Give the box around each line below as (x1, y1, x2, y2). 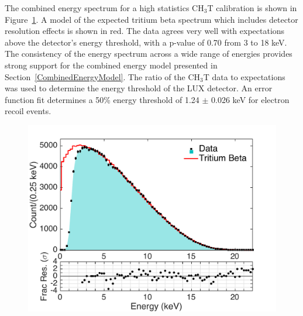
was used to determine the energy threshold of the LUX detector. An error (5, 82, 273, 94)
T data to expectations (203, 70, 285, 83)
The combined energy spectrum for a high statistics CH (5, 2, 204, 13)
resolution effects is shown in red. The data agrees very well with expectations (5, 25, 285, 37)
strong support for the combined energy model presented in (5, 59, 218, 71)
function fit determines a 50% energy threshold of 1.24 (5, 93, 199, 105)
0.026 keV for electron (211, 93, 290, 105)
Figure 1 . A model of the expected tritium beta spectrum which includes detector (5, 13, 298, 25)
